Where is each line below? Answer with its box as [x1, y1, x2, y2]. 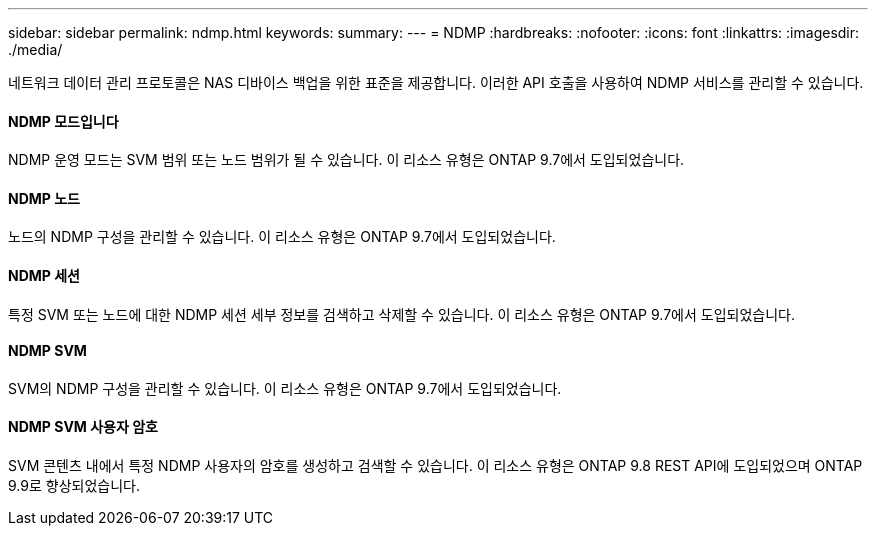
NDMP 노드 [8, 189, 80, 207]
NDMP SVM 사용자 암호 [8, 418, 158, 436]
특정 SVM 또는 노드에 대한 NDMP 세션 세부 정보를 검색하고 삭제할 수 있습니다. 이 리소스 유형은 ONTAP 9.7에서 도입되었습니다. [8, 305, 795, 323]
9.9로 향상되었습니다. [8, 477, 140, 495]
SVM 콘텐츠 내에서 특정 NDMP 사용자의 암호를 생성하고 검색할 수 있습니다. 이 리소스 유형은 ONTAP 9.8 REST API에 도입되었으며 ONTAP [8, 457, 863, 475]
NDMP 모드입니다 [8, 112, 119, 130]
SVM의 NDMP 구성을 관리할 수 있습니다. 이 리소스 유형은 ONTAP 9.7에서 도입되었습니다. [8, 379, 562, 397]
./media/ [8, 41, 63, 58]
